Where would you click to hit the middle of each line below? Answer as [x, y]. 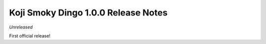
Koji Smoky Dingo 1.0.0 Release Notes [88, 13]
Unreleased [21, 27]
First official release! [30, 36]
